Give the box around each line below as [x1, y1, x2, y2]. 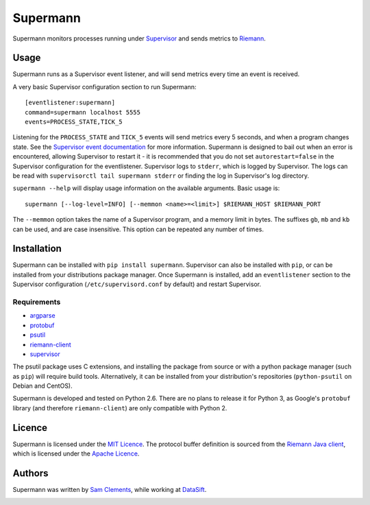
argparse [29, 312, 56, 320]
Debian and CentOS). [12, 381, 73, 390]
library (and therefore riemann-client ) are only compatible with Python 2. [12, 403, 227, 412]
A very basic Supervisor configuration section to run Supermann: [12, 82, 197, 91]
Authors [12, 467, 49, 479]
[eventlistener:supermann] [25, 99, 116, 106]
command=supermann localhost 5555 [25, 108, 140, 116]
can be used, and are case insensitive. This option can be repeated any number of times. [12, 225, 264, 233]
